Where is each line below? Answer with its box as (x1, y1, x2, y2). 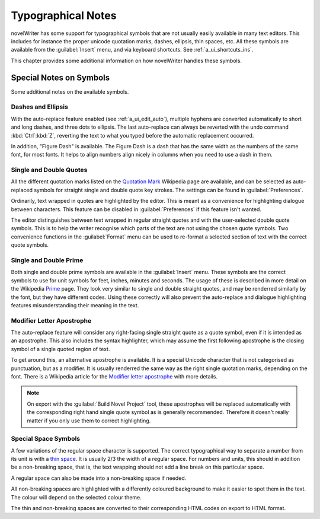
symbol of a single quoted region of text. (11, 345, 110, 352)
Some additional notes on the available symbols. (11, 88, 129, 95)
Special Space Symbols (11, 435, 80, 443)
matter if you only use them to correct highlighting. (27, 417, 151, 424)
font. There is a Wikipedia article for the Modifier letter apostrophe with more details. (11, 373, 217, 380)
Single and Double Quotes (11, 166, 88, 174)
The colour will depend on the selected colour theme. (11, 493, 142, 501)
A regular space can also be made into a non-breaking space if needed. (11, 475, 187, 482)
